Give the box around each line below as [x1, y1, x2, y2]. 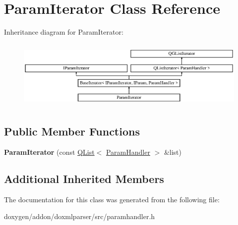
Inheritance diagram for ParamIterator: [4, 27, 123, 37]
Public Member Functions [4, 124, 140, 139]
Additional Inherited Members [4, 171, 164, 186]
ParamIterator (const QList [4, 147, 95, 157]
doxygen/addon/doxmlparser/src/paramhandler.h [4, 211, 155, 221]
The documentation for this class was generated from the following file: [4, 194, 220, 204]
